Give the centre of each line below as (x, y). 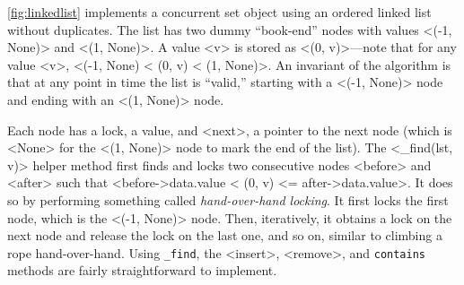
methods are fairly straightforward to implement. (142, 270)
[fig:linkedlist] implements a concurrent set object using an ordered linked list (219, 12)
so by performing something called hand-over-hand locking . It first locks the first (228, 199)
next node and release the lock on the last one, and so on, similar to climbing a (225, 235)
